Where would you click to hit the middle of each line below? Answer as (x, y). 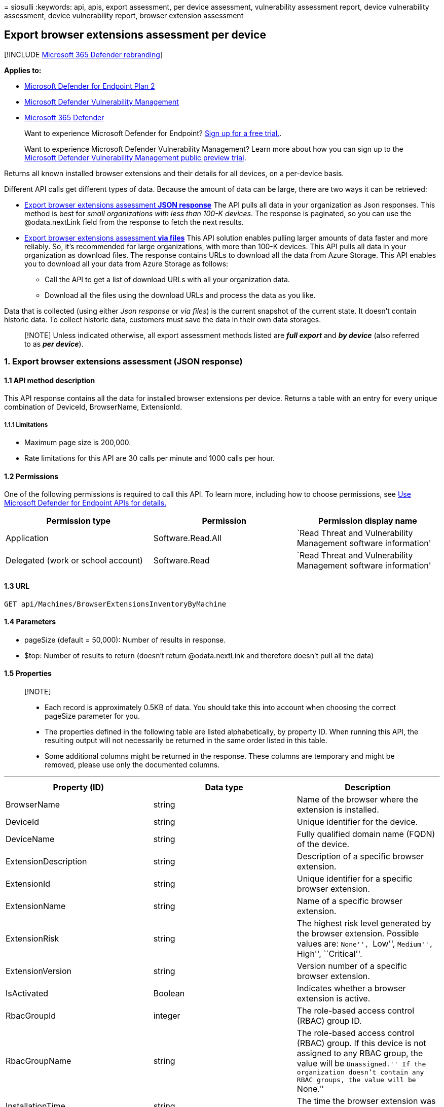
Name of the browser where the (357, 800)
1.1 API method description (50, 380)
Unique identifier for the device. (357, 822)
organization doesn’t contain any (360, 1072)
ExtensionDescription (46, 862)
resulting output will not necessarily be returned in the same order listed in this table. (186, 741)
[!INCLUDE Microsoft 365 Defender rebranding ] (84, 54)
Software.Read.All (187, 538)
